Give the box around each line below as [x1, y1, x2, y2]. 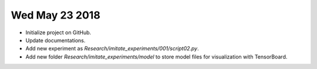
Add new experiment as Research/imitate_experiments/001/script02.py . [25, 45, 199, 52]
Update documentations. [25, 37, 86, 43]
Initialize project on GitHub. [25, 29, 92, 36]
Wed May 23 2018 [11, 9, 101, 21]
